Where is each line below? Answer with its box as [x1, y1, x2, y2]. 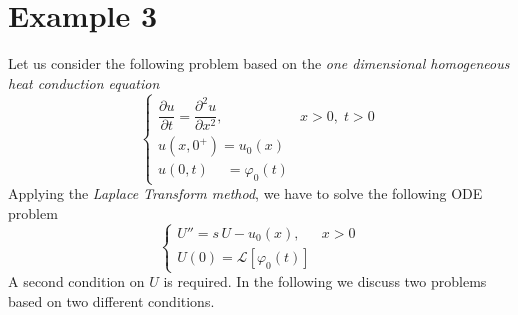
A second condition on [8, 271, 145, 292]
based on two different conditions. [8, 290, 215, 311]
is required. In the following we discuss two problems [163, 271, 487, 292]
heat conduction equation [8, 72, 160, 93]
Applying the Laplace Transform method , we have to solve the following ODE [8, 183, 483, 204]
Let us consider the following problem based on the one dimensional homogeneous [8, 53, 510, 74]
